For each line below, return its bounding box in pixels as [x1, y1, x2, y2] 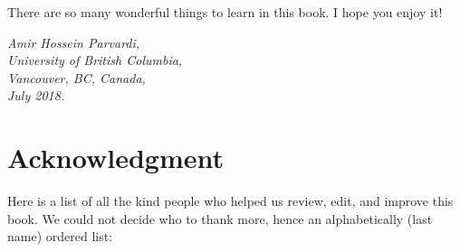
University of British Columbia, [7, 51, 183, 70]
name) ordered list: [7, 227, 113, 246]
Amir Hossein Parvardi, [7, 33, 140, 51]
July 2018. [7, 86, 65, 105]
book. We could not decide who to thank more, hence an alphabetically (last [7, 209, 433, 228]
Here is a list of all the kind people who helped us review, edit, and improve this [7, 191, 454, 210]
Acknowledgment [7, 139, 224, 176]
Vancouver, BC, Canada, [7, 68, 146, 87]
